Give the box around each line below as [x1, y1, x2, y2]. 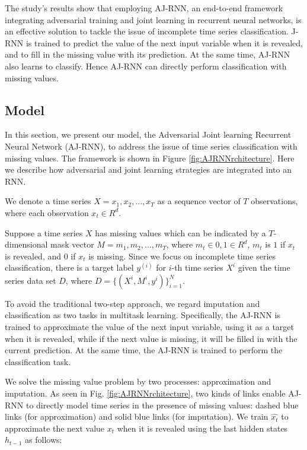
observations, [251, 195, 298, 207]
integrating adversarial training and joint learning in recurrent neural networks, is [5, 13, 302, 26]
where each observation [5, 206, 89, 218]
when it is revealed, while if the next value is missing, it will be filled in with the [5, 332, 298, 344]
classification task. [5, 355, 71, 367]
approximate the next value [5, 422, 105, 434]
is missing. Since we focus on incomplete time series [88, 249, 276, 262]
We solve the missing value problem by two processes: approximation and [5, 375, 271, 388]
